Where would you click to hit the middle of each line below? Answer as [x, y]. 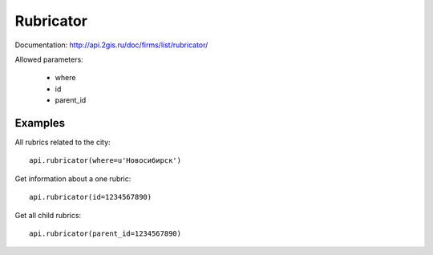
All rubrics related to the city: [63, 142]
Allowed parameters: [49, 59]
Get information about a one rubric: [73, 178]
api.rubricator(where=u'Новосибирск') [105, 161]
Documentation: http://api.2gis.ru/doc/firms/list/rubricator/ [111, 45]
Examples [40, 123]
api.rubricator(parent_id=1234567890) [105, 233]
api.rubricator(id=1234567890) [91, 197]
